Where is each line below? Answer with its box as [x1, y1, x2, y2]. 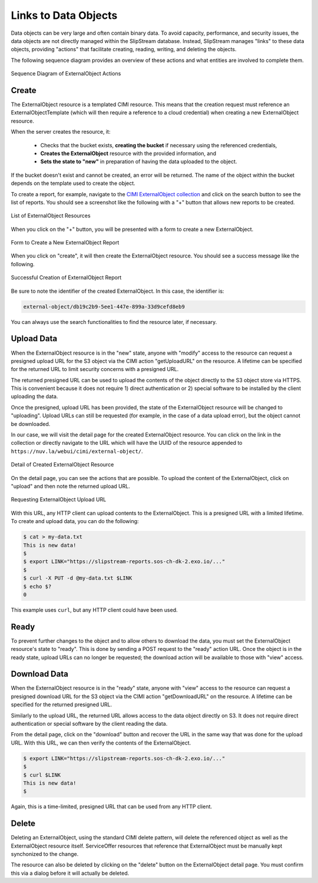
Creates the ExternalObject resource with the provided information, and [40, 150, 216, 157]
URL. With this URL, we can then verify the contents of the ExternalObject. [11, 739, 191, 746]
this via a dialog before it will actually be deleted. [11, 869, 130, 877]
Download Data [11, 669, 69, 679]
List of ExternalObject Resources [11, 212, 91, 219]
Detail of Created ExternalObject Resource [11, 461, 114, 468]
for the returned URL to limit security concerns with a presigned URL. [11, 366, 179, 373]
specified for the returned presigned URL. [11, 701, 112, 708]
